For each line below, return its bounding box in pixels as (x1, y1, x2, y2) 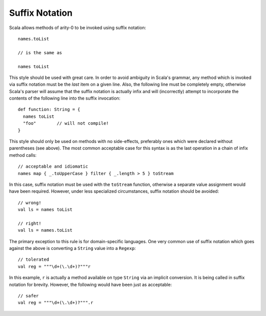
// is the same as (18, 50, 63, 55)
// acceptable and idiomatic (18, 164, 88, 170)
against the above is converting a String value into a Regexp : (9, 246, 136, 251)
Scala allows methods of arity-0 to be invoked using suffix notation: (9, 25, 146, 31)
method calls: (9, 152, 37, 158)
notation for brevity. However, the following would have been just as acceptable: (9, 281, 172, 287)
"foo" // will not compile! (23, 121, 109, 126)
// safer (18, 293, 39, 299)
